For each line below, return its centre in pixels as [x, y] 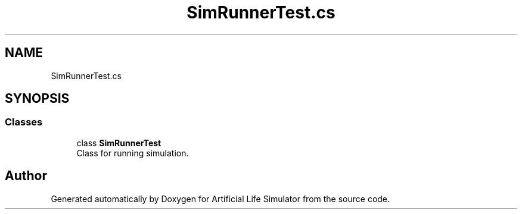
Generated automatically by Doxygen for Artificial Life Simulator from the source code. [220, 199]
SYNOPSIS [37, 99]
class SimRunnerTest [119, 143]
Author [26, 176]
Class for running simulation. [133, 153]
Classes [24, 122]
